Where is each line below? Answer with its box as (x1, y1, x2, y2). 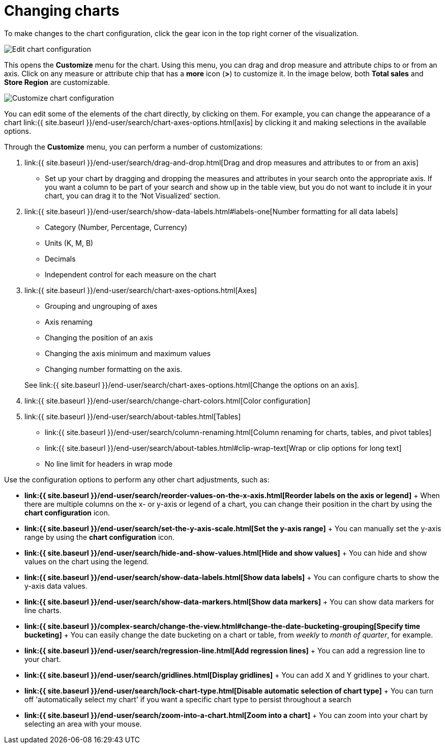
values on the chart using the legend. (24, 557, 149, 566)
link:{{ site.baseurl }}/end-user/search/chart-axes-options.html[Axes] (24, 285, 257, 295)
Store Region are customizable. (4, 77, 110, 87)
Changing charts (4, 2, 120, 19)
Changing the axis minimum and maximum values (45, 349, 211, 358)
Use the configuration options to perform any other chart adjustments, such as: (4, 475, 270, 484)
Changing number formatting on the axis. (45, 364, 183, 373)
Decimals (45, 254, 76, 263)
